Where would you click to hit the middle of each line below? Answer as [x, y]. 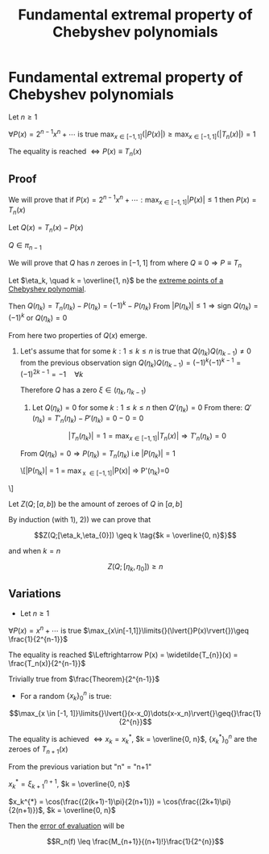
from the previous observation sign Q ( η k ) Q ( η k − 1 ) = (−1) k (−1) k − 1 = [130, 363]
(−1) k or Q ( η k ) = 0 [38, 318]
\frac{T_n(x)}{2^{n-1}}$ [47, 663]
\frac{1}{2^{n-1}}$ [38, 638]
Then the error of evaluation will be [66, 826]
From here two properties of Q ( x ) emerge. [78, 335]
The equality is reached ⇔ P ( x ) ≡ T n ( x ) [75, 153]
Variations [35, 594]
